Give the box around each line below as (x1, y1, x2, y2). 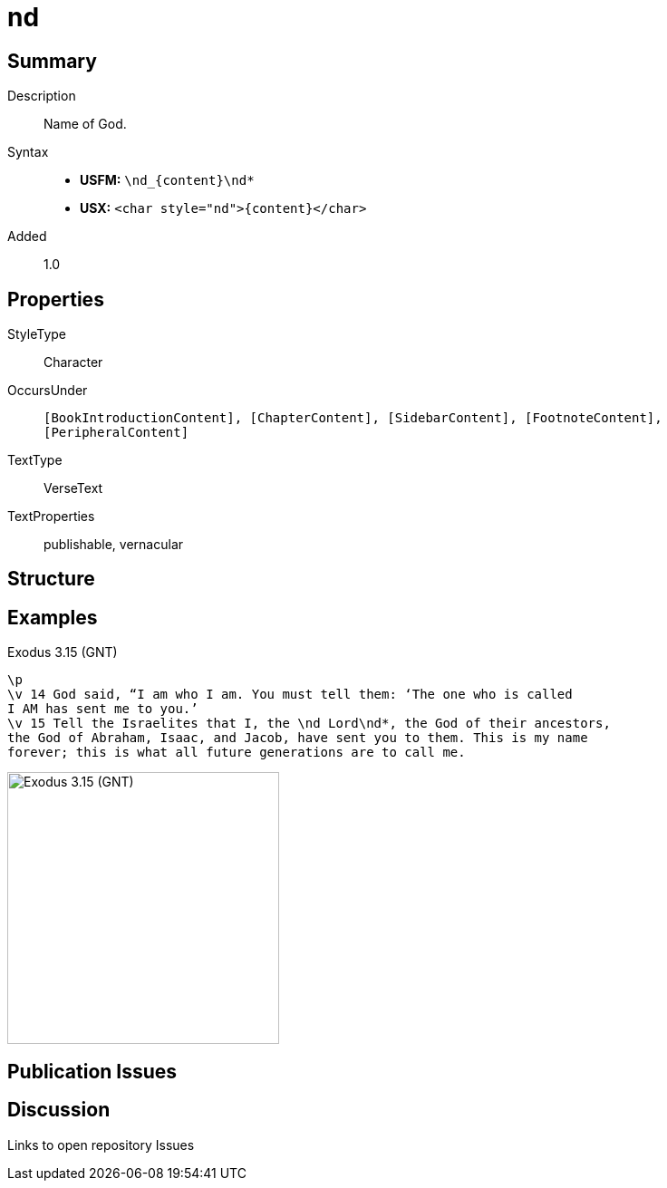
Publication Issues (7, 1059, 178, 1083)
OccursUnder (7, 382, 88, 399)
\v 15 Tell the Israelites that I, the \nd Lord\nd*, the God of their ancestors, (7, 716, 611, 731)
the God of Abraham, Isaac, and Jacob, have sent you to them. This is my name (7, 730, 588, 746)
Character (43, 354, 103, 371)
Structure (7, 567, 95, 591)
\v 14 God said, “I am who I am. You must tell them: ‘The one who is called (7, 687, 573, 702)
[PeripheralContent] (43, 425, 189, 440)
